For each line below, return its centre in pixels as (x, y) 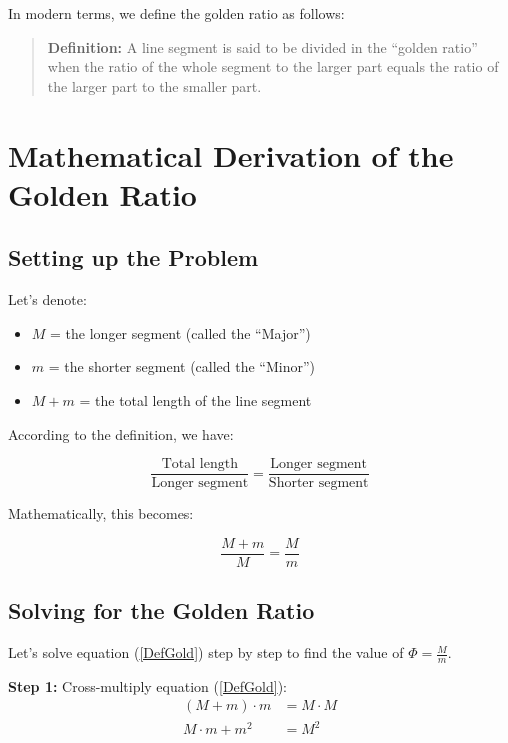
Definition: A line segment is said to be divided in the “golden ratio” (262, 46)
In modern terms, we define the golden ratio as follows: (176, 13)
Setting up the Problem (133, 257)
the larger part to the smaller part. (154, 85)
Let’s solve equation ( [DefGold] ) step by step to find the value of (206, 652)
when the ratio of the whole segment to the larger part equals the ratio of (273, 66)
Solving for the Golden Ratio (161, 610)
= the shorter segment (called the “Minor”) (182, 366)
